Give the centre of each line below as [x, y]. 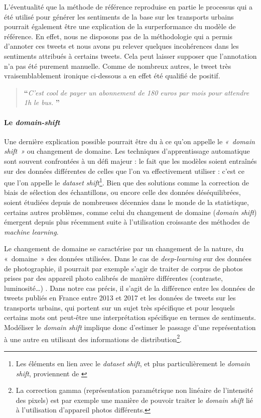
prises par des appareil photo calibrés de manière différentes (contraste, [113, 278]
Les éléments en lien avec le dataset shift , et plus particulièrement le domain [133, 363]
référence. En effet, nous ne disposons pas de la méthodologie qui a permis [118, 36]
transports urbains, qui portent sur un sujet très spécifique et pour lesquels [119, 307]
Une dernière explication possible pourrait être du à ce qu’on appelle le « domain [129, 141]
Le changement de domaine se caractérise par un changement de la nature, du [124, 248]
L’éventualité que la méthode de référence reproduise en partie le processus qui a [128, 7]
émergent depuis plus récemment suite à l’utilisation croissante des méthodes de [127, 222]
